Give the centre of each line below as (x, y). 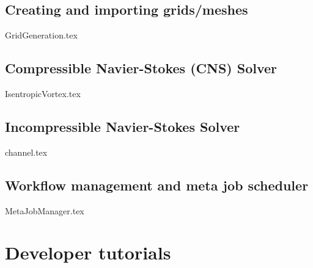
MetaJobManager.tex (45, 210)
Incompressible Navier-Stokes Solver (123, 126)
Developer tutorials (88, 252)
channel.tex (26, 152)
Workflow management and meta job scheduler (157, 185)
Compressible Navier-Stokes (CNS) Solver (141, 68)
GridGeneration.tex (41, 35)
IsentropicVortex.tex (43, 93)
